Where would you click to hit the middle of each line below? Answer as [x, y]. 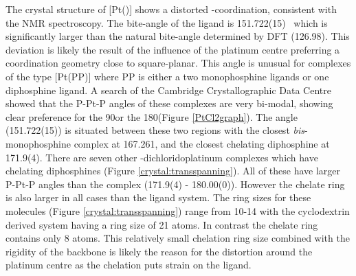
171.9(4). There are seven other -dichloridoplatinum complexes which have [162, 157]
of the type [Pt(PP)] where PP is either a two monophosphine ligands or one [167, 76]
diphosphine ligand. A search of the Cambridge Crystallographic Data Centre [168, 90]
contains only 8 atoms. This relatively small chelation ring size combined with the [178, 238]
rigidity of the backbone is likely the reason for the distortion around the [159, 251]
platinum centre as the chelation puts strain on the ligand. [129, 265]
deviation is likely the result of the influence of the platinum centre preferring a [173, 49]
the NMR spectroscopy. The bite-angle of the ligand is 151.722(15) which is [167, 22]
